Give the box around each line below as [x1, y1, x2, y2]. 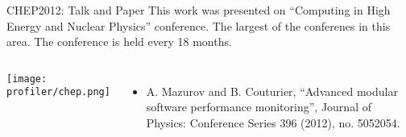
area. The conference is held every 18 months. [6, 33, 232, 50]
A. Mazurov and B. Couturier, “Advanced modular [146, 82, 398, 99]
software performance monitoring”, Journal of [146, 98, 371, 115]
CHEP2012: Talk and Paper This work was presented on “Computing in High [6, 2, 391, 18]
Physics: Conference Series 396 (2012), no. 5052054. [146, 114, 400, 131]
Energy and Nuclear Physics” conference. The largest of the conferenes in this [6, 17, 391, 34]
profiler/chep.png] [6, 86, 110, 98]
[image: [6, 73, 48, 85]
